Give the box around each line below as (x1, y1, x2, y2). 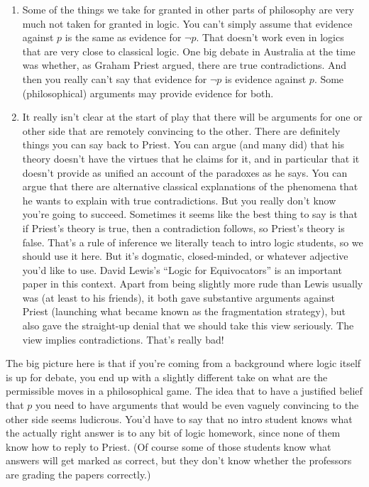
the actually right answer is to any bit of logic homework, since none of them (6, 425, 341, 440)
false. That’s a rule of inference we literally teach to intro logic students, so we (22, 234, 363, 249)
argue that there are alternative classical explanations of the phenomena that (22, 179, 358, 194)
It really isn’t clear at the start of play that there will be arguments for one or (22, 109, 363, 124)
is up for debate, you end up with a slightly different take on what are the (6, 369, 328, 384)
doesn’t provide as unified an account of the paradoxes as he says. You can (22, 165, 348, 180)
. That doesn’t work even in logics (196, 30, 344, 45)
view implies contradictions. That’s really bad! (22, 332, 224, 346)
